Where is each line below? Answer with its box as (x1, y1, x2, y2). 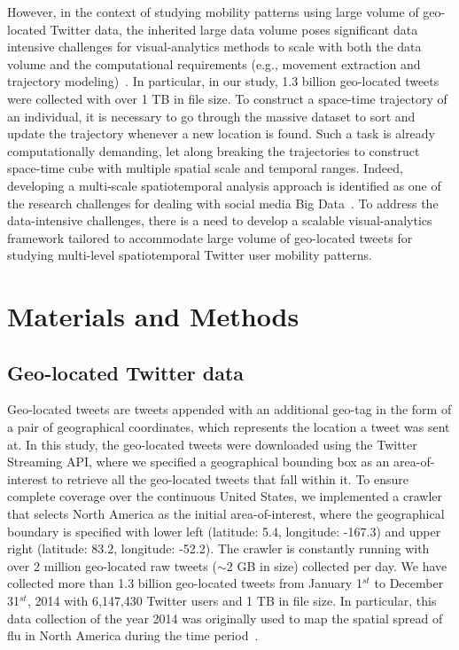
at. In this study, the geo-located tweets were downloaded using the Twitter (7, 435, 417, 453)
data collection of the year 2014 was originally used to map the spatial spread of (7, 608, 443, 627)
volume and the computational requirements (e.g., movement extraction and (7, 54, 421, 73)
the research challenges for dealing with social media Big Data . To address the (7, 193, 439, 212)
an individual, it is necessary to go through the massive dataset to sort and (7, 106, 416, 125)
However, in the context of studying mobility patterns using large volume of (7, 3, 419, 20)
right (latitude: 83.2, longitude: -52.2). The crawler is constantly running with (7, 539, 430, 558)
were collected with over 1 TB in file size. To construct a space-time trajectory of (7, 89, 447, 107)
